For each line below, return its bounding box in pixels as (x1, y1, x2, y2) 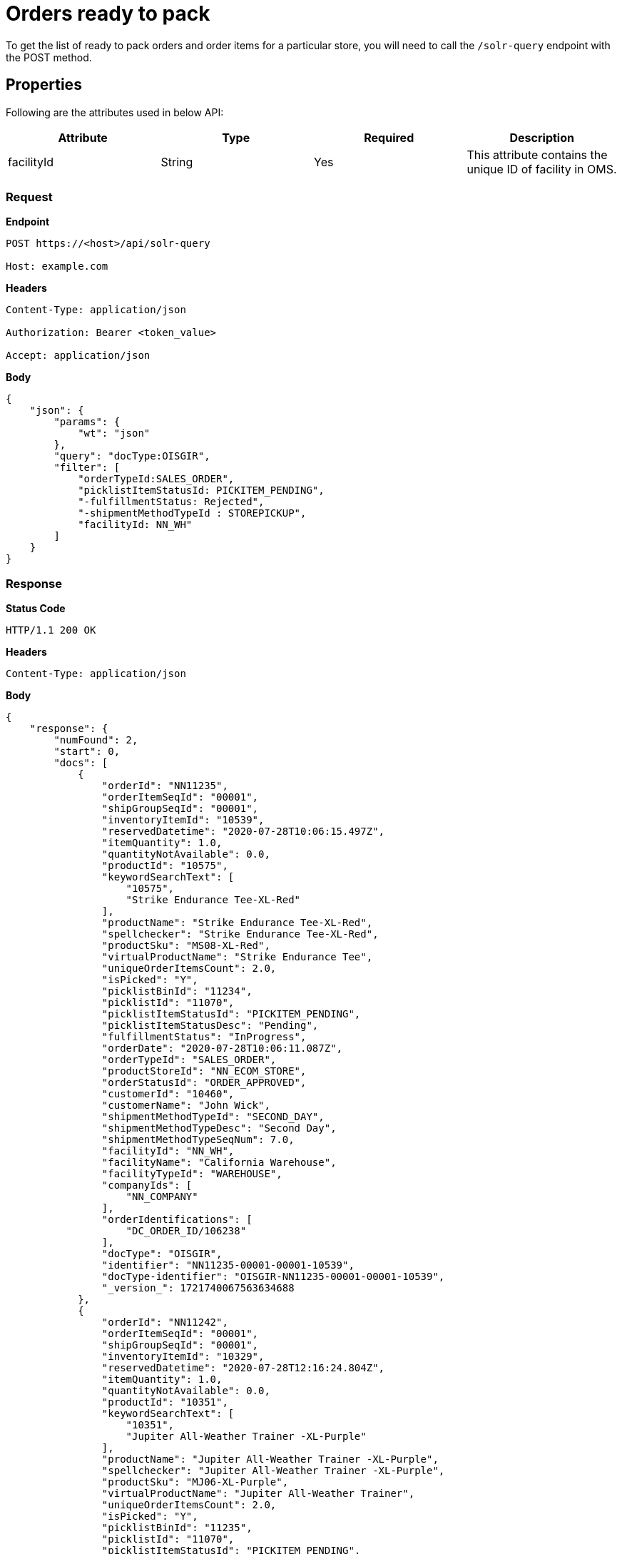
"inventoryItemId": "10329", (101, 1351, 265, 1363)
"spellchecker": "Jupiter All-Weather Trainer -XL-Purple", (101, 1465, 445, 1477)
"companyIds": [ (101, 1179, 193, 1192)
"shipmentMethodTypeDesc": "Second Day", (101, 1122, 337, 1134)
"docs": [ (53, 757, 108, 769)
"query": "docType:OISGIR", (53, 450, 210, 462)
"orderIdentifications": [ (101, 1214, 253, 1226)
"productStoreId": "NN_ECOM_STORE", (101, 1065, 307, 1077)
